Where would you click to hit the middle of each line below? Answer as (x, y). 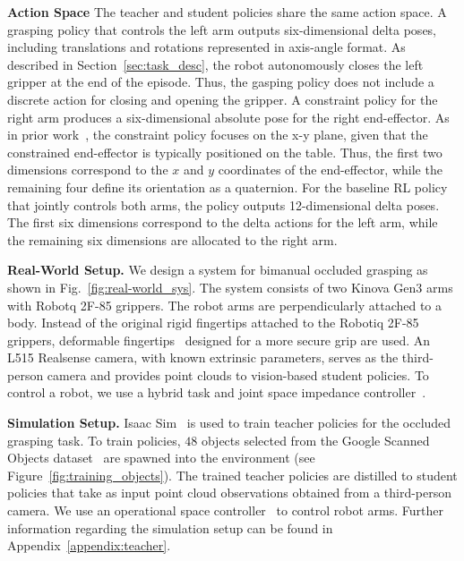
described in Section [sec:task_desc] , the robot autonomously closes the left (215, 64)
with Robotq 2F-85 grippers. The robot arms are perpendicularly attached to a (225, 305)
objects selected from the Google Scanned (315, 440)
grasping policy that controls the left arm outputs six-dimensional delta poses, (222, 29)
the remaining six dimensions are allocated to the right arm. (172, 239)
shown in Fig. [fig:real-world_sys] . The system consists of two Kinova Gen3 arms (230, 287)
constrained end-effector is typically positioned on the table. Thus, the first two (225, 152)
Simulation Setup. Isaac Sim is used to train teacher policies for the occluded (229, 423)
